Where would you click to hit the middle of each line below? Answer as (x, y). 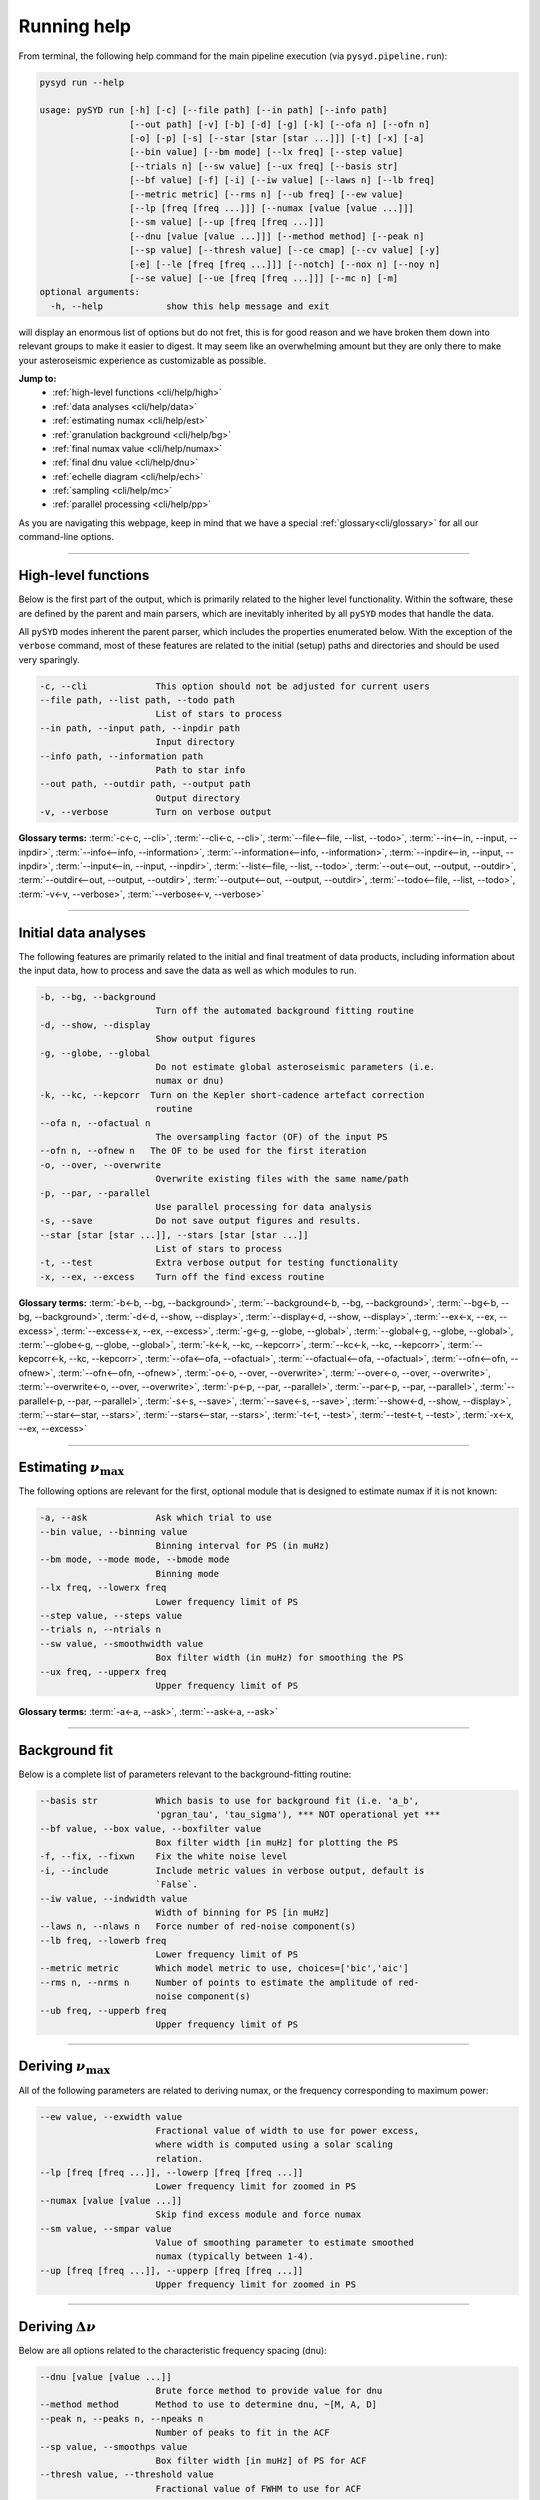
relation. (179, 2158)
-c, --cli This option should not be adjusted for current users (234, 686)
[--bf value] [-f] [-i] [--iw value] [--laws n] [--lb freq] (281, 180)
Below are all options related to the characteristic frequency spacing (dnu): (172, 2350)
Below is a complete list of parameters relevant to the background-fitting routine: (185, 1774)
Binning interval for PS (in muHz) (242, 1546)
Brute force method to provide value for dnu (269, 2391)
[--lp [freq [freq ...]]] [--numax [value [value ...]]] (271, 208)
